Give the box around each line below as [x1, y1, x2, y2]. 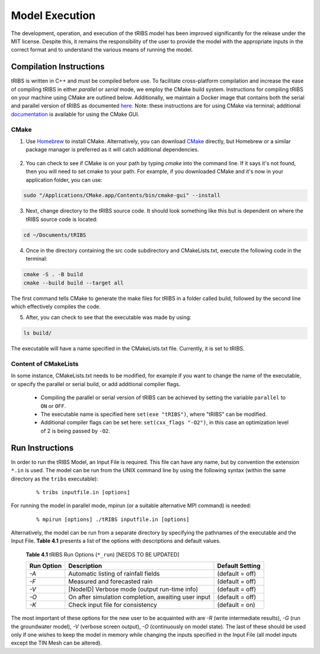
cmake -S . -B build [23, 271, 83, 278]
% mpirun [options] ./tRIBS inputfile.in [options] [36, 516, 190, 523]
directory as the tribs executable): [11, 475, 98, 482]
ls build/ [23, 330, 52, 337]
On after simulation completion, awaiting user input [68, 593, 211, 601]
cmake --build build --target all [23, 279, 124, 286]
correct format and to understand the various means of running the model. [11, 46, 193, 53]
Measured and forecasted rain [68, 577, 153, 586]
